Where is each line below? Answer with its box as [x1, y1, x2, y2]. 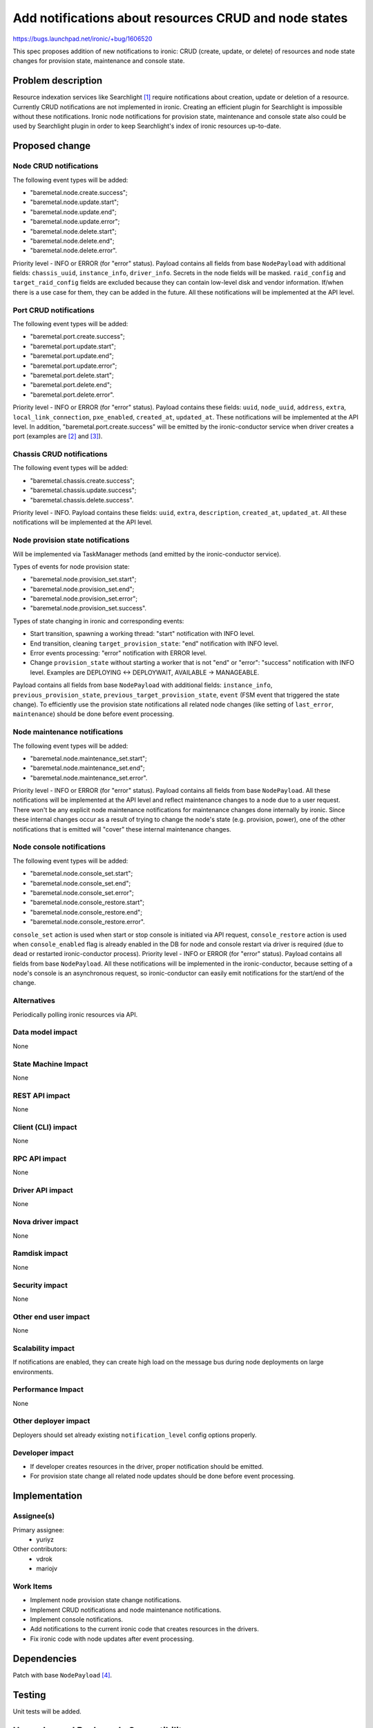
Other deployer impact [12, 1416, 90, 1426]
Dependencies [12, 1653, 77, 1664]
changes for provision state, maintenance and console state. [12, 57, 185, 65]
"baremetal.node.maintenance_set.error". [30, 773, 148, 782]
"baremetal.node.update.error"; [30, 218, 120, 226]
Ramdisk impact [12, 1248, 68, 1258]
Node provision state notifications [12, 536, 130, 545]
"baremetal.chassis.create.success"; [30, 476, 135, 485]
